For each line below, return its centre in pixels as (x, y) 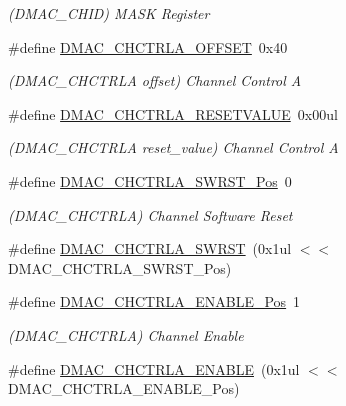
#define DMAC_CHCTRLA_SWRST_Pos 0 (150, 180)
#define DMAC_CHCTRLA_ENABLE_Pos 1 (154, 301)
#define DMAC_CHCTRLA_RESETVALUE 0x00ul (173, 113)
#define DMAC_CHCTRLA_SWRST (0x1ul (150, 248)
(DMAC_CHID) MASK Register (109, 13)
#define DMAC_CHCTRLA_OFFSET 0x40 (148, 46)
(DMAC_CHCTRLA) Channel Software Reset (150, 214)
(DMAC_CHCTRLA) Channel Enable (126, 334)
